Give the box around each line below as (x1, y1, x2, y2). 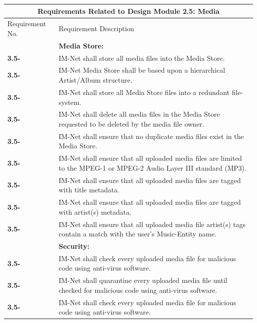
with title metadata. (58, 185, 120, 195)
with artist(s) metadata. (58, 206, 131, 217)
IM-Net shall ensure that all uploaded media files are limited (58, 153, 242, 163)
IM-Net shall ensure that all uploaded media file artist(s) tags (58, 219, 246, 229)
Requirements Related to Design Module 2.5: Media (37, 5, 220, 16)
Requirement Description (58, 23, 134, 34)
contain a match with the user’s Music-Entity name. (58, 229, 217, 239)
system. (58, 96, 82, 107)
